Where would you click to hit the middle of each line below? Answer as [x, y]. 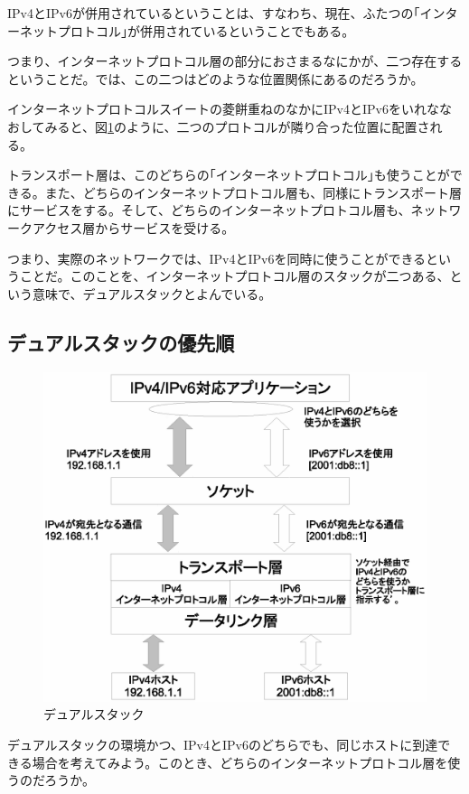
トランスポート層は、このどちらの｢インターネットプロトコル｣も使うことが [229, 175]
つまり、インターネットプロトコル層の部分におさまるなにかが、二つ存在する [235, 61]
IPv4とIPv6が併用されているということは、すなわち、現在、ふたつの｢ [214, 13]
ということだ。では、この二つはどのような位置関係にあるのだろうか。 [216, 78]
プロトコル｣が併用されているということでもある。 [206, 30]
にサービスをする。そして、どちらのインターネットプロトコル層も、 [209, 210]
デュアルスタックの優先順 [121, 342]
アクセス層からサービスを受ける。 [133, 227]
